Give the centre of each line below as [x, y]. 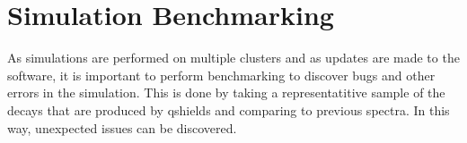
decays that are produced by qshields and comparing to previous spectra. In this [229, 109]
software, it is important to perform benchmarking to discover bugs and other [221, 75]
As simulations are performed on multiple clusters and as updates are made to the [233, 58]
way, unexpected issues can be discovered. [122, 127]
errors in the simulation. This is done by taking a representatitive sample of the [226, 93]
